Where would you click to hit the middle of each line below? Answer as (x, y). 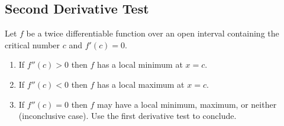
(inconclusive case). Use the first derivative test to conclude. (128, 116)
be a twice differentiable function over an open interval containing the (153, 33)
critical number (33, 44)
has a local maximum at (141, 84)
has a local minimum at (140, 64)
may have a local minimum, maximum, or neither (187, 104)
